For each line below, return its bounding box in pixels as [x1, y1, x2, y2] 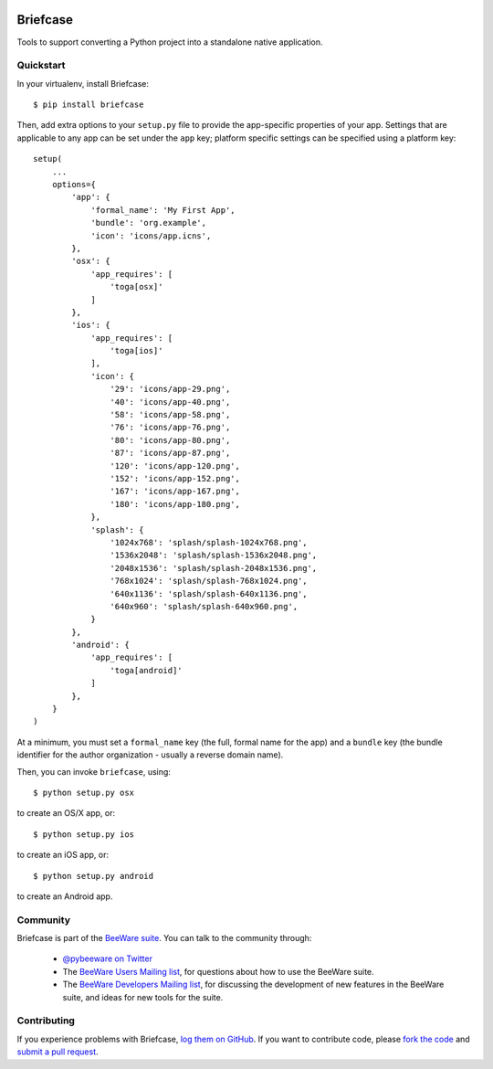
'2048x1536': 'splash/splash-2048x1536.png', [110, 563, 318, 573]
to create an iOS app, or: [16, 850, 110, 861]
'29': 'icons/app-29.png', [110, 384, 231, 395]
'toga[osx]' [110, 281, 163, 292]
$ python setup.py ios [33, 829, 135, 840]
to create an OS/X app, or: [16, 808, 116, 819]
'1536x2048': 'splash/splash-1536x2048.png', [110, 550, 318, 561]
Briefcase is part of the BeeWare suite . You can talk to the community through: [16, 933, 312, 944]
